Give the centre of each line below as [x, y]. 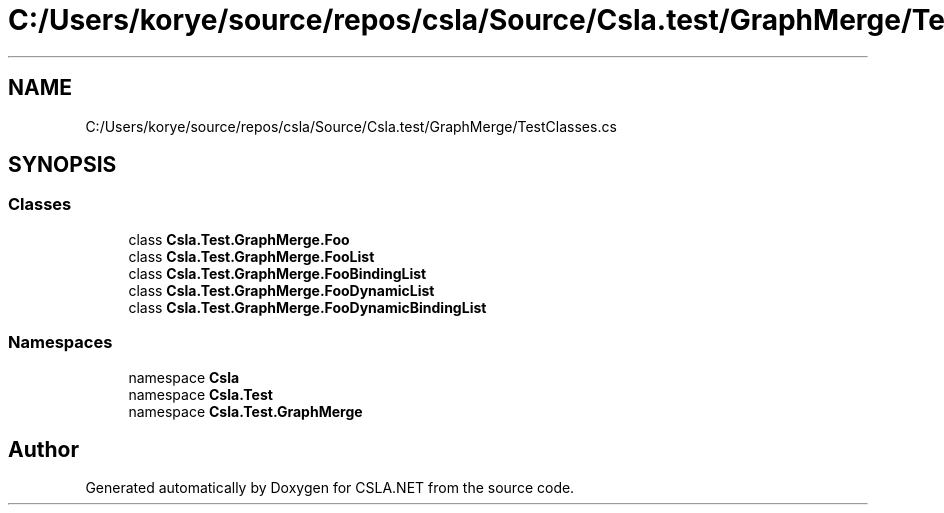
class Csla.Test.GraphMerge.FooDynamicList [281, 290]
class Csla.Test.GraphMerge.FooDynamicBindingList [307, 307]
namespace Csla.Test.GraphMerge [245, 411]
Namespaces [60, 342]
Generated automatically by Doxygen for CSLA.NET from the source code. [330, 488]
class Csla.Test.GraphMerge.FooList [251, 256]
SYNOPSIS [62, 165]
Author [43, 449]
